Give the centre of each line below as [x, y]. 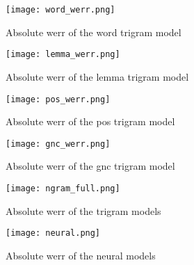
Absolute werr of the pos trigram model [90, 121]
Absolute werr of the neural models [81, 255]
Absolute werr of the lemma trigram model [97, 76]
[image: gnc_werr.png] [58, 144]
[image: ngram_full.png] [63, 188]
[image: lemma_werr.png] [63, 55]
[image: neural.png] [53, 233]
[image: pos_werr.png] [58, 99]
